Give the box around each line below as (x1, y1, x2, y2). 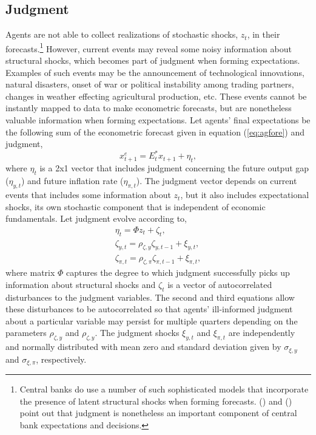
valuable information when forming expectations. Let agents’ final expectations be (5, 114, 311, 126)
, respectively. (36, 352, 87, 365)
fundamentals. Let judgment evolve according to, (5, 212, 187, 225)
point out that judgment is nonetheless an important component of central (19, 406, 297, 419)
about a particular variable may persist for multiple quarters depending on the (5, 314, 298, 327)
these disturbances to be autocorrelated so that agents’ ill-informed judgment (5, 303, 293, 315)
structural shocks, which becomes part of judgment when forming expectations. (5, 54, 300, 67)
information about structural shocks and (5, 278, 156, 290)
